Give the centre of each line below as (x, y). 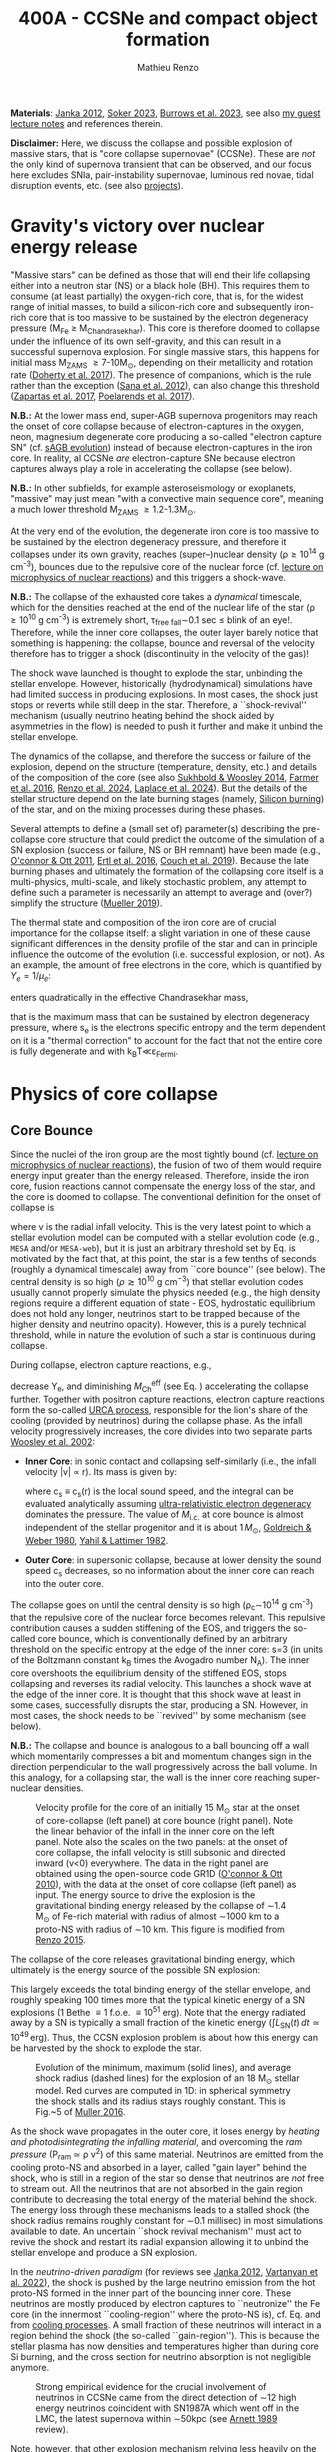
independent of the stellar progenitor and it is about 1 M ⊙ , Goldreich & (168, 1529)
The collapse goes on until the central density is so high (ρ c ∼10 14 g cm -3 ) (162, 1605)
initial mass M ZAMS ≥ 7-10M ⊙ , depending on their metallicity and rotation (162, 363)
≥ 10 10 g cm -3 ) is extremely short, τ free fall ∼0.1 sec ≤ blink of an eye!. (151, 620)
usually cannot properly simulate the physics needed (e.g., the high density (165, 1293)
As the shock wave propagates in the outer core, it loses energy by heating (165, 2131)
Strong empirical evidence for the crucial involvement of (151, 2386)
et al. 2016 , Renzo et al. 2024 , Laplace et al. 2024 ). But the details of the (159, 788)
